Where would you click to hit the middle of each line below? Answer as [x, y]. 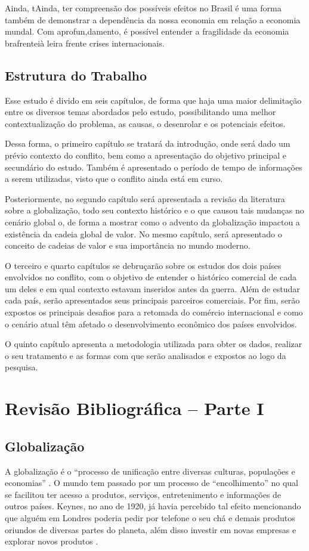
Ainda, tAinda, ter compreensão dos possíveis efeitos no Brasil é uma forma [143, 8]
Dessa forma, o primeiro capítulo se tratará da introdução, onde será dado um [148, 143]
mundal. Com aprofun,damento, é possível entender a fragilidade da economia [147, 31]
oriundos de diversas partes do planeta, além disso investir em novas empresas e [151, 529]
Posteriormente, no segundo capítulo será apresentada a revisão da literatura [145, 198]
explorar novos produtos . [52, 541]
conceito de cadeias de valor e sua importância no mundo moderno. [128, 245]
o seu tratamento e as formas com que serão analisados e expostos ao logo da [146, 355]
